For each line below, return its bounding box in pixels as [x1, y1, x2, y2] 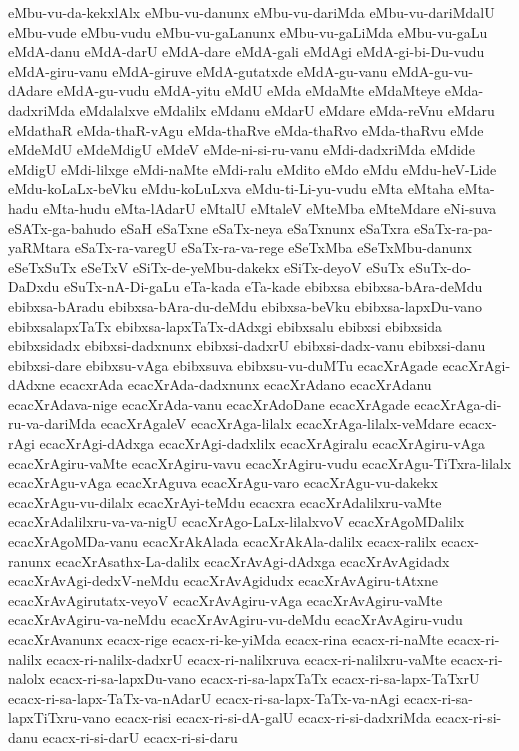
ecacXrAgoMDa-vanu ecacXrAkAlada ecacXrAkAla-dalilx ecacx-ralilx [8, 531, 437, 552]
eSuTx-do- [408, 256, 472, 277]
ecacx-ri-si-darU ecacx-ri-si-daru [42, 726, 238, 747]
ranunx [8, 550, 51, 571]
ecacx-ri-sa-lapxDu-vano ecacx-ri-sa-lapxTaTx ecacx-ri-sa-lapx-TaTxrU [49, 668, 480, 689]
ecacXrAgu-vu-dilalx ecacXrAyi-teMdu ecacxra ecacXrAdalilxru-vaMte [8, 491, 442, 512]
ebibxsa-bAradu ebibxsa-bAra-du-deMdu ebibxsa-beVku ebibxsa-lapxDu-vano [8, 295, 482, 316]
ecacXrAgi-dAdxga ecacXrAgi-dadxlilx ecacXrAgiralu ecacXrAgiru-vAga [39, 433, 486, 454]
